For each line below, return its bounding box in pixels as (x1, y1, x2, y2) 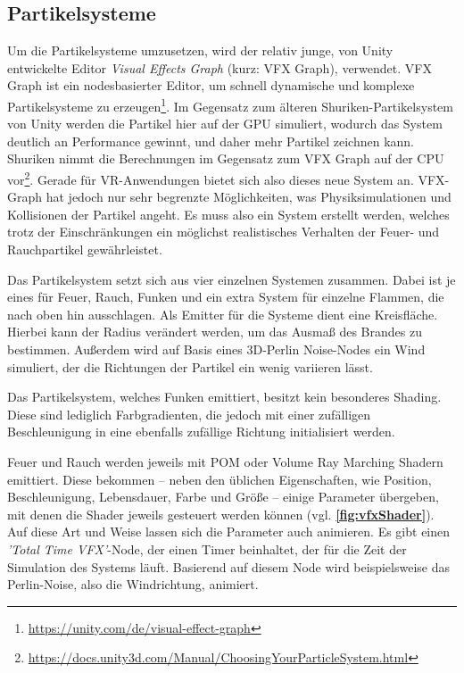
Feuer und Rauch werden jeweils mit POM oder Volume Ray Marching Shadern (7, 452, 443, 470)
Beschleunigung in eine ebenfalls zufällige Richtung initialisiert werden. (7, 422, 395, 441)
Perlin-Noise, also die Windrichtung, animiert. (7, 575, 259, 594)
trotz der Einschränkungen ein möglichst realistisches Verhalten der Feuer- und (7, 222, 440, 241)
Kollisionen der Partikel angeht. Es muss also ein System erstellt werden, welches (7, 204, 450, 223)
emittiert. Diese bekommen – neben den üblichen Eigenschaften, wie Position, (7, 469, 432, 488)
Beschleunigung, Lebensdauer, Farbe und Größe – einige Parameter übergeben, (7, 487, 439, 506)
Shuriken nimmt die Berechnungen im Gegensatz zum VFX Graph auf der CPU (7, 149, 444, 168)
